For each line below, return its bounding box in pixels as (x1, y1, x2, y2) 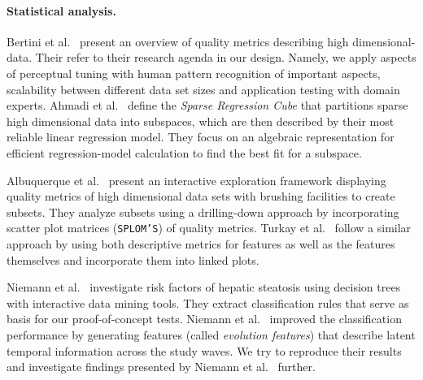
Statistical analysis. (7, 2, 116, 19)
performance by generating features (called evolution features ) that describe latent (7, 326, 416, 343)
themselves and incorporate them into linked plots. (7, 251, 259, 268)
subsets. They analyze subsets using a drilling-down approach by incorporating (7, 203, 399, 220)
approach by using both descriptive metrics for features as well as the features (7, 235, 395, 252)
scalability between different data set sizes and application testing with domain (7, 80, 400, 97)
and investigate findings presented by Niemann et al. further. (7, 358, 316, 375)
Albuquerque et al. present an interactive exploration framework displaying (7, 171, 386, 188)
